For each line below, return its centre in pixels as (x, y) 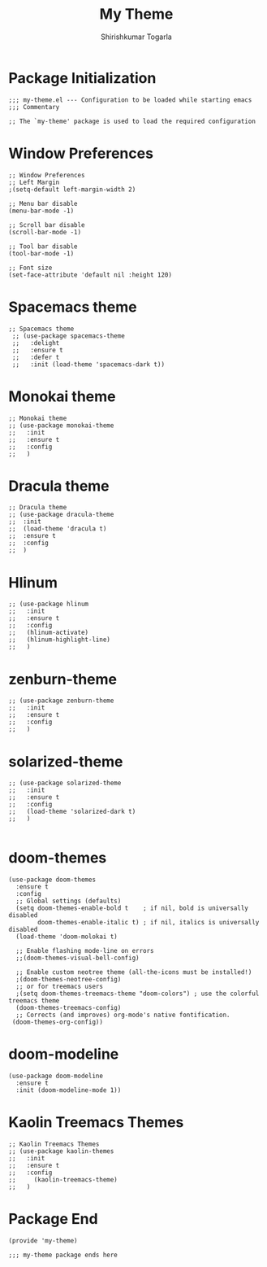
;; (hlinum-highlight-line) (60, 640)
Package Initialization (82, 78)
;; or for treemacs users (60, 987)
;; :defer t (36, 357)
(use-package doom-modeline (56, 1076)
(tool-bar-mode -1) (41, 253)
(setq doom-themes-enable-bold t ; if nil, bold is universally (132, 908)
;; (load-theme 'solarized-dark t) (72, 812)
